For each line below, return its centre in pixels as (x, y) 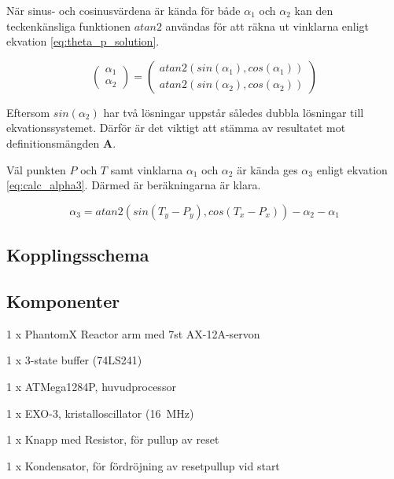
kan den (314, 10)
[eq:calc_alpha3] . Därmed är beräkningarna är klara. (134, 185)
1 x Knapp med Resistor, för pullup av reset (113, 439)
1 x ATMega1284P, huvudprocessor (91, 386)
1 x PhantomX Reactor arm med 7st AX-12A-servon (133, 333)
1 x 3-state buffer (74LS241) (74, 360)
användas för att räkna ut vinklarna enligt (267, 26)
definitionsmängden (53, 143)
